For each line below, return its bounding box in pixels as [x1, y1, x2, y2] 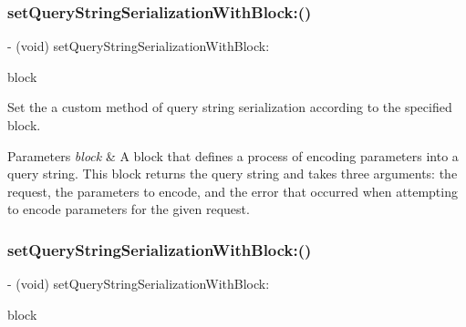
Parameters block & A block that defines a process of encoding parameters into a [7, 146, 459, 165]
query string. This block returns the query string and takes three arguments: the [7, 164, 458, 183]
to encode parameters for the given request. [7, 199, 250, 219]
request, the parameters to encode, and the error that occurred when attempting [7, 181, 458, 200]
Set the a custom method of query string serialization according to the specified [7, 97, 452, 117]
